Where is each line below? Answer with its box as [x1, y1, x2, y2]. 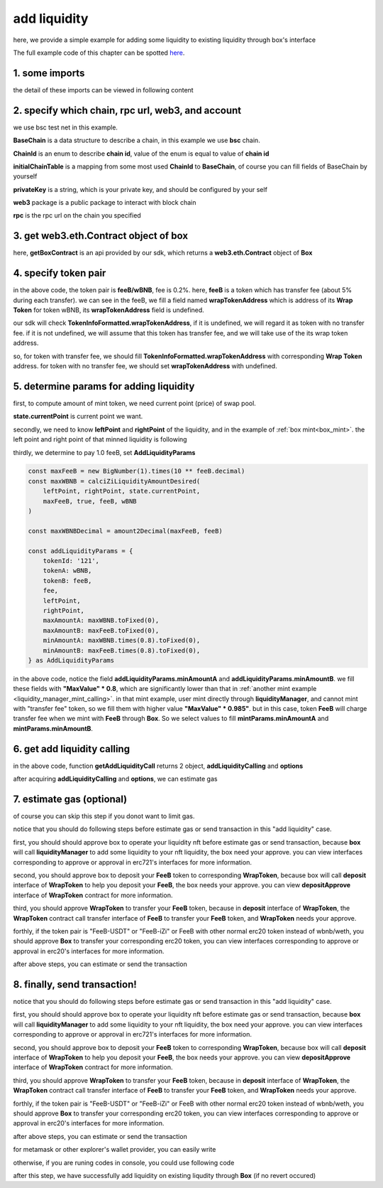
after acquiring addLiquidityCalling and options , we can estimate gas [13, 775, 218, 783]
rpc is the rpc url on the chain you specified [13, 211, 141, 220]
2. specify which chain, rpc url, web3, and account [13, 104, 241, 117]
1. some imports [13, 67, 85, 79]
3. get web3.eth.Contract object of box [13, 230, 188, 242]
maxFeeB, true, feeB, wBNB [43, 497, 138, 505]
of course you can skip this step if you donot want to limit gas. [13, 812, 195, 820]
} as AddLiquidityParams [28, 656, 115, 664]
